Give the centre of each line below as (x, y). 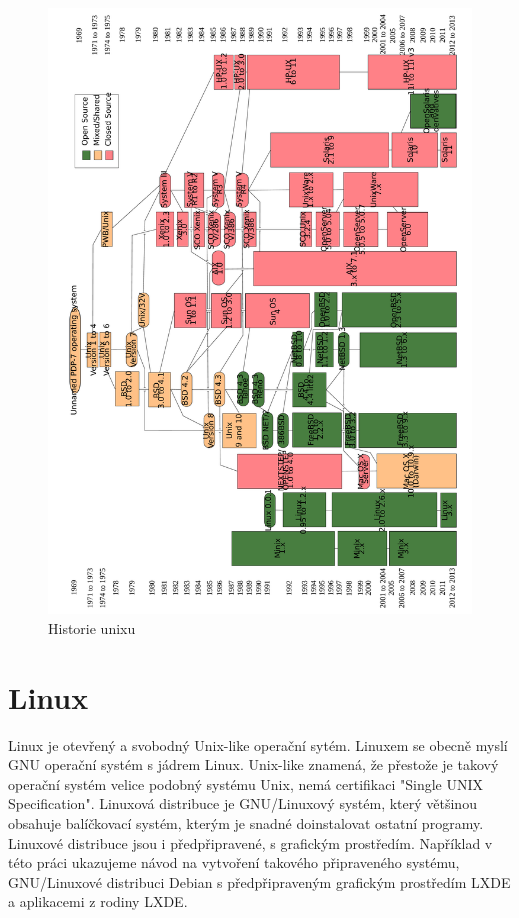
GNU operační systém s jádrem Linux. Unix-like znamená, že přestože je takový (253, 764)
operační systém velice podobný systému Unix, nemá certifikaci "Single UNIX (245, 783)
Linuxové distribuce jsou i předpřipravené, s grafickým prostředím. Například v (250, 842)
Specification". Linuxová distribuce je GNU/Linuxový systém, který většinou (242, 803)
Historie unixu (92, 627)
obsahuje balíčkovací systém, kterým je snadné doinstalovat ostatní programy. (246, 823)
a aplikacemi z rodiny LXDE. (98, 901)
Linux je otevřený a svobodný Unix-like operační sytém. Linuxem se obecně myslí (258, 744)
